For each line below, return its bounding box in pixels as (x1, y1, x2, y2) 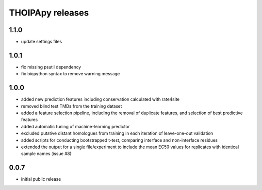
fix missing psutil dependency (21, 64, 81, 70)
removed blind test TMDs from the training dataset (21, 103, 122, 109)
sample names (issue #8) (21, 151, 72, 156)
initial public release (21, 176, 61, 182)
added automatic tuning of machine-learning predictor (21, 123, 130, 129)
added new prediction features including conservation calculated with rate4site (21, 96, 180, 102)
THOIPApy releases (9, 7, 89, 18)
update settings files (21, 39, 62, 45)
